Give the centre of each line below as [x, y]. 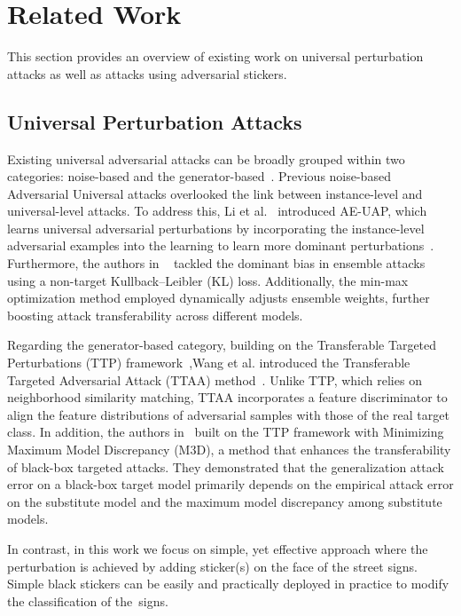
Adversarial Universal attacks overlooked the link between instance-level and [215, 193]
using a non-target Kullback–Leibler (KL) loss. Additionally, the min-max [208, 280]
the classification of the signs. [88, 600]
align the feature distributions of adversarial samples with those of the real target [228, 414]
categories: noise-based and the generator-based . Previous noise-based [199, 176]
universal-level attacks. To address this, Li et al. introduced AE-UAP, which [217, 211]
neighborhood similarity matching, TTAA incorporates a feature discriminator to [227, 397]
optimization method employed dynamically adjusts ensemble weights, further [219, 298]
